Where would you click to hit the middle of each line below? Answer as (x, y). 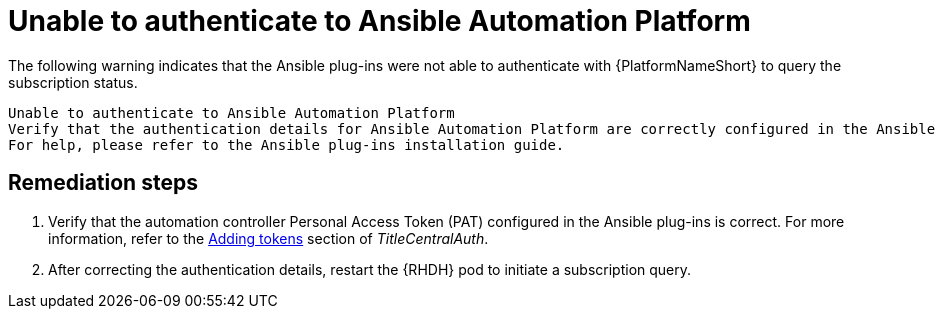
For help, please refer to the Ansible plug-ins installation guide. (286, 144)
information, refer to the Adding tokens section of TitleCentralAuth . (268, 238)
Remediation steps (103, 183)
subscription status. (73, 82)
